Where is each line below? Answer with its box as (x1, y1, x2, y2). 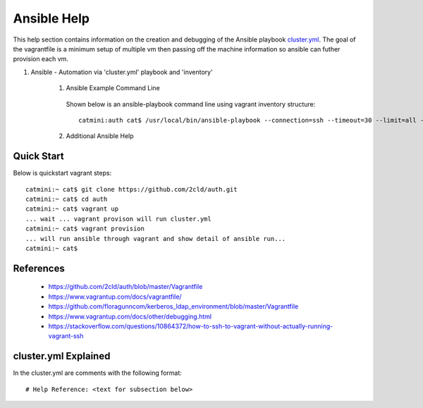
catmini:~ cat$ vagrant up (25, 205, 119, 213)
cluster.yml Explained (13, 350, 111, 362)
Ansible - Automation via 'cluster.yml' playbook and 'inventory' (30, 68, 213, 76)
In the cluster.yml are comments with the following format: (13, 369, 183, 377)
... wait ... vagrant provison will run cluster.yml (25, 215, 211, 223)
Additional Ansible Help (66, 132, 134, 140)
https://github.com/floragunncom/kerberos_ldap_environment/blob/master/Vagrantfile (48, 302, 299, 311)
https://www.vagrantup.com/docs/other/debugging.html (48, 312, 211, 321)
